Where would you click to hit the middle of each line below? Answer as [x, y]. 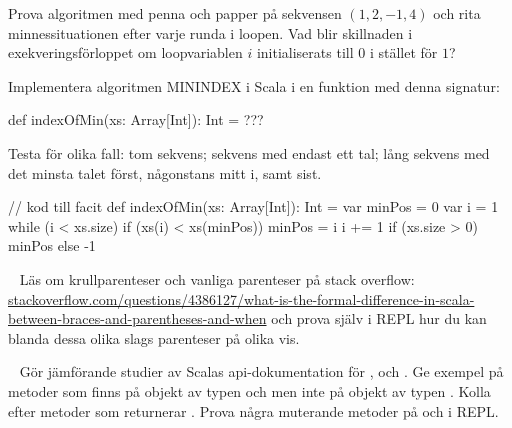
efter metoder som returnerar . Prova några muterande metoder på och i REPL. [253, 410]
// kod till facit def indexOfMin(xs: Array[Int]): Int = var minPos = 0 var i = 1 [253, 206]
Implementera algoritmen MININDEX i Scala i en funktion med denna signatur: [254, 85]
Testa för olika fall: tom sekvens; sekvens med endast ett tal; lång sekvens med [249, 152]
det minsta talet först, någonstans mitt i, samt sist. [165, 172]
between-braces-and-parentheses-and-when [137, 318]
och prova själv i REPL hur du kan [379, 318]
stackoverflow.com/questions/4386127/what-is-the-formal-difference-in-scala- [241, 298]
